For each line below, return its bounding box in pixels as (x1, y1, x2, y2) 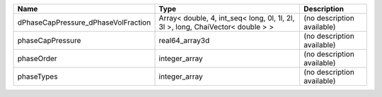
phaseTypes (17, 72, 58, 81)
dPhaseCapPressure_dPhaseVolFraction (17, 18, 151, 27)
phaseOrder (17, 53, 57, 63)
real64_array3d (158, 36, 210, 45)
